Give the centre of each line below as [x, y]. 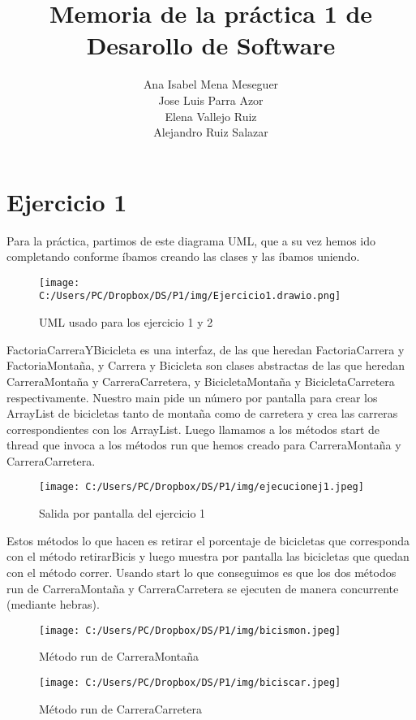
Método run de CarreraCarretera [120, 708]
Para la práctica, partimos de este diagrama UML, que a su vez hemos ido [191, 240]
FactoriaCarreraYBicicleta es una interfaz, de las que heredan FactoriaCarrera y [206, 349]
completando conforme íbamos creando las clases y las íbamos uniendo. [183, 256]
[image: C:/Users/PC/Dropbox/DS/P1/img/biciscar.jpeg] [190, 682]
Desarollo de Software [211, 45]
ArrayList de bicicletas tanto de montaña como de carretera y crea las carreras [202, 413]
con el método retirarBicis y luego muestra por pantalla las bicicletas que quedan [208, 556]
